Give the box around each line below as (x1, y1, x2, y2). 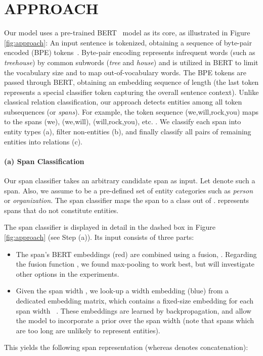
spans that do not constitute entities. (4, 205, 119, 215)
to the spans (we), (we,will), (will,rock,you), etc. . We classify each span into (4, 116, 241, 127)
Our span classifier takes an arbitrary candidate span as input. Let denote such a (4, 175, 255, 186)
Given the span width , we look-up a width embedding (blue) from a (16, 285, 229, 296)
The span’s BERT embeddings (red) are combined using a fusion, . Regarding (16, 248, 257, 259)
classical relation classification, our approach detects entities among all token (4, 96, 242, 107)
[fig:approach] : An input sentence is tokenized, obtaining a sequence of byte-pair (4, 37, 252, 47)
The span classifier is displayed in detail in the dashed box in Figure (4, 222, 216, 232)
